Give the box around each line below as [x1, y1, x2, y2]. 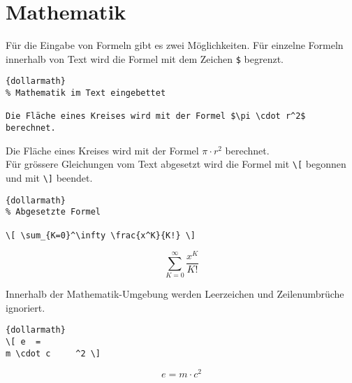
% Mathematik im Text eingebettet [6, 88, 166, 99]
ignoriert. [6, 300, 45, 315]
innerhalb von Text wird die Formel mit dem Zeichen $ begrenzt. [6, 51, 284, 66]
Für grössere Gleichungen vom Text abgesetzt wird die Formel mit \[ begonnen [6, 157, 346, 171]
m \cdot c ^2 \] [6, 348, 101, 359]
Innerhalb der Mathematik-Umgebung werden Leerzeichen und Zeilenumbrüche [6, 287, 344, 301]
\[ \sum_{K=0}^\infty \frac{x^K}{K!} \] [6, 230, 196, 240]
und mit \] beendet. [6, 170, 93, 185]
